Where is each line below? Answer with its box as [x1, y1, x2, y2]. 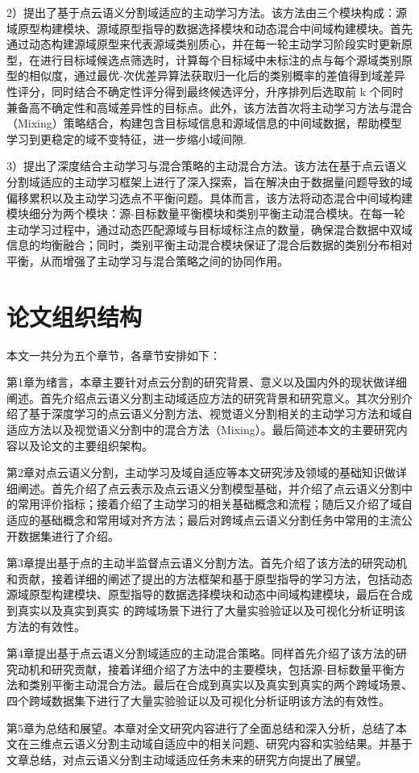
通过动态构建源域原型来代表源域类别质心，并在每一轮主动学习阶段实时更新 [6, 36, 401, 52]
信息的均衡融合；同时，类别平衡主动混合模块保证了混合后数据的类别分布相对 [6, 236, 413, 253]
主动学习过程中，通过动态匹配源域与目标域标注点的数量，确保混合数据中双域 [6, 220, 413, 237]
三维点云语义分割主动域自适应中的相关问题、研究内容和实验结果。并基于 [28, 735, 413, 752]
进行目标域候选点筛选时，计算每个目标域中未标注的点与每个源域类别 [39, 51, 401, 68]
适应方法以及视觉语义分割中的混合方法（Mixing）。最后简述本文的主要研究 [6, 421, 396, 437]
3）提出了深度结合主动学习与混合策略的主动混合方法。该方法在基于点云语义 [6, 157, 407, 174]
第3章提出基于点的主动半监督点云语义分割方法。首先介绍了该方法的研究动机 [6, 554, 407, 571]
